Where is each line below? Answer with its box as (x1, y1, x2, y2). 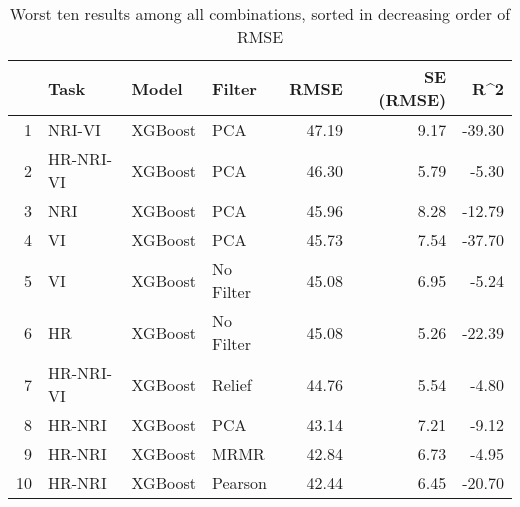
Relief (211, 372, 252, 396)
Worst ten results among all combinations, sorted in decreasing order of (9, 2, 511, 25)
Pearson (211, 471, 268, 494)
